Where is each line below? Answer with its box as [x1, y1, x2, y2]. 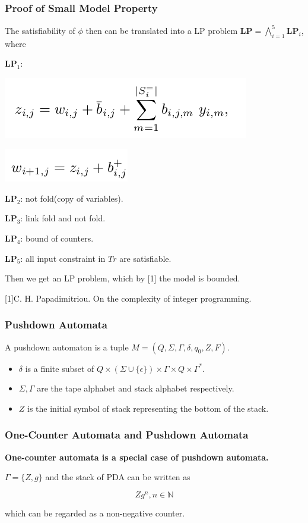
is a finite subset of [25, 362, 94, 374]
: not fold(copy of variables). [20, 192, 123, 204]
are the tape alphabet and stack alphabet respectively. [37, 382, 234, 394]
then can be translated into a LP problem [85, 24, 238, 36]
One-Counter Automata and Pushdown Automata [5, 427, 249, 442]
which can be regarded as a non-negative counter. [5, 506, 185, 519]
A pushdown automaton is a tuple [5, 340, 129, 353]
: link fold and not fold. [20, 212, 106, 224]
